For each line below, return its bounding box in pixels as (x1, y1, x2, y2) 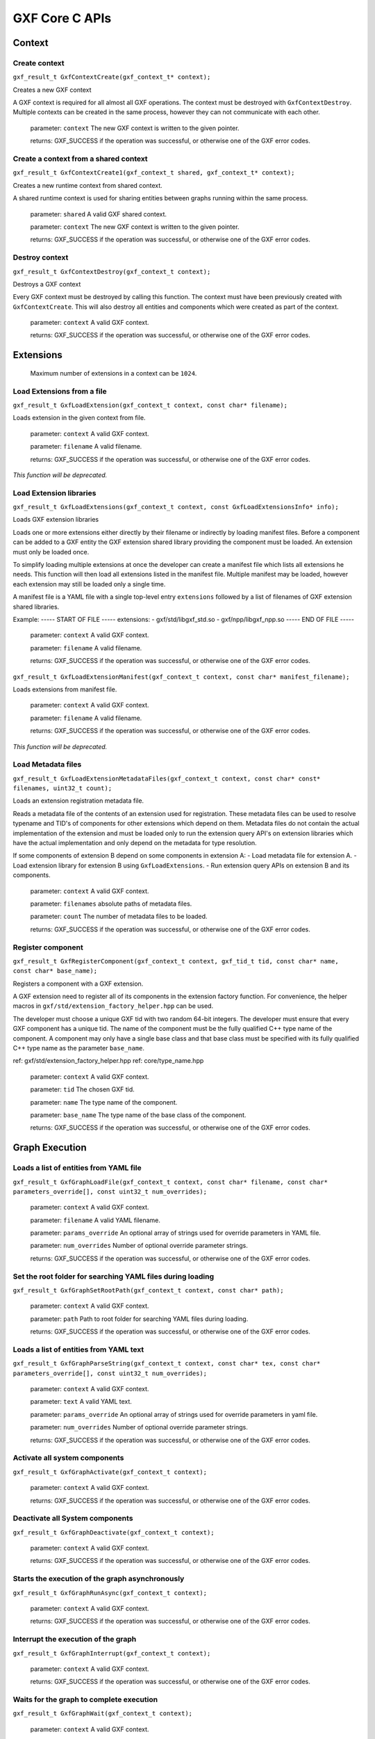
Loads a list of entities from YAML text (12, 1345, 144, 1354)
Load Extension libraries (12, 488, 97, 497)
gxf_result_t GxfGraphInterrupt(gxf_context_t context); (12, 1649, 211, 1657)
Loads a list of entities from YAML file (12, 1163, 142, 1173)
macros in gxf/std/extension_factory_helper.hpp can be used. (12, 1002, 214, 1010)
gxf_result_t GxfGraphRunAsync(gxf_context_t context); (12, 1589, 208, 1596)
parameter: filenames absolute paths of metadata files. (30, 899, 192, 908)
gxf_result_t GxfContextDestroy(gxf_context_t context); (12, 268, 211, 275)
